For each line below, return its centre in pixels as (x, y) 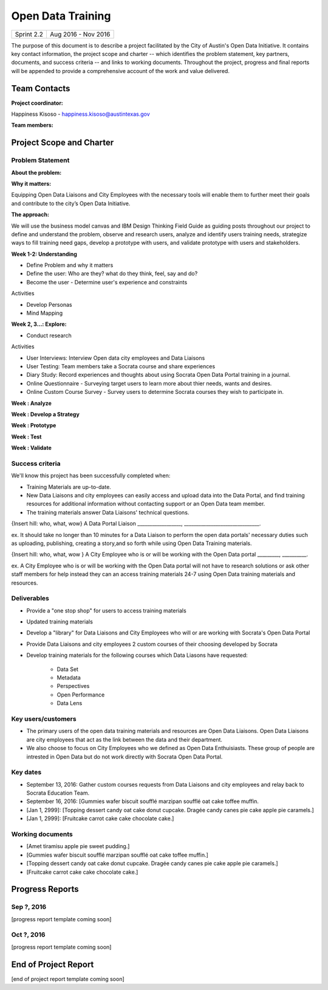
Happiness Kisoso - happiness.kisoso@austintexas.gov (80, 114)
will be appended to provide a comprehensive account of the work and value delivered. (121, 71)
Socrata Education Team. (58, 793)
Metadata (69, 678)
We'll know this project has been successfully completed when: (91, 476)
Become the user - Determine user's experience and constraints (107, 282)
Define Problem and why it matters (70, 265)
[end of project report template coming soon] (68, 979)
